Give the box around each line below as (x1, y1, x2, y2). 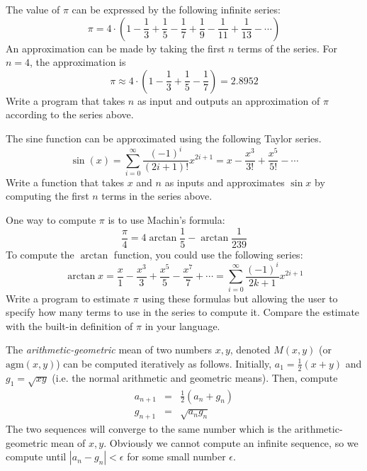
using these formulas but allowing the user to (142, 290, 338, 305)
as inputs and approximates (164, 174, 285, 189)
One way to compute (6, 212, 96, 227)
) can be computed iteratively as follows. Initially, (56, 356, 272, 370)
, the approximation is (30, 55, 126, 69)
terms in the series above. (101, 188, 213, 203)
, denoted (230, 342, 271, 357)
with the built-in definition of (6, 318, 133, 333)
